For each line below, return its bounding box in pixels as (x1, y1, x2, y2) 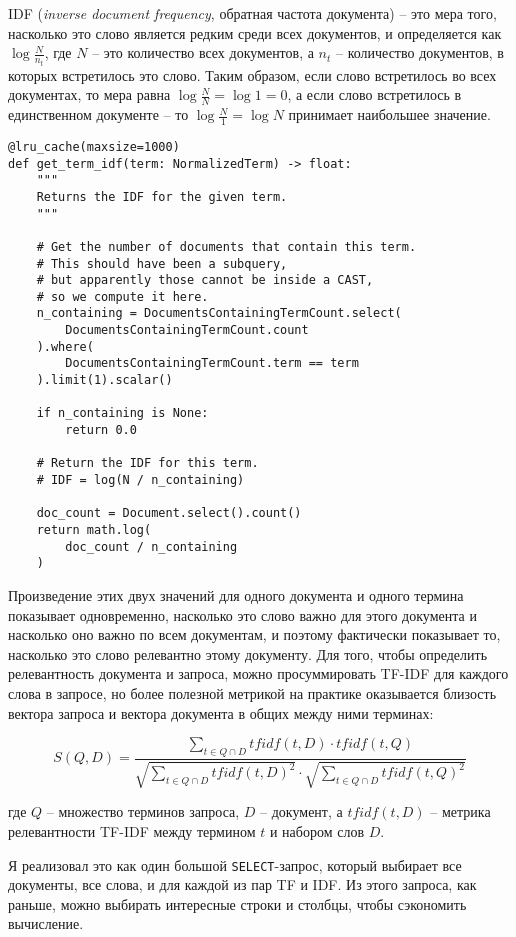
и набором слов (269, 820, 364, 841)
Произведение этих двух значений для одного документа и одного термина (8, 584, 464, 605)
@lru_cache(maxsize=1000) (8, 139, 180, 154)
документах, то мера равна (8, 84, 171, 105)
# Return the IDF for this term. (36, 456, 259, 471)
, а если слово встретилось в (287, 84, 462, 105)
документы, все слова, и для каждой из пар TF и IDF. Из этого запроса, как (8, 874, 477, 895)
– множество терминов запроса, (46, 801, 240, 822)
